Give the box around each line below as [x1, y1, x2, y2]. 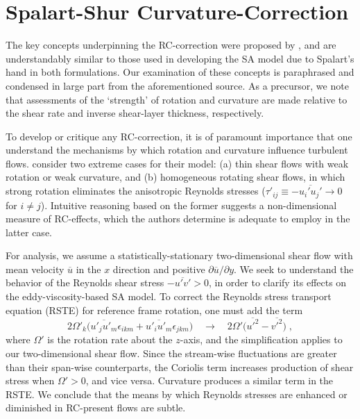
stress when [6, 373, 55, 388]
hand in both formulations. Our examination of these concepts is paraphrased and [6, 65, 354, 79]
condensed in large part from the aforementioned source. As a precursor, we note [6, 78, 349, 92]
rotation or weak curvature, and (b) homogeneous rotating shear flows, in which [6, 170, 345, 184]
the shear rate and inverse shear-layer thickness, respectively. [6, 106, 264, 120]
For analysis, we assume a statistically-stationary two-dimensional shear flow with [6, 248, 353, 263]
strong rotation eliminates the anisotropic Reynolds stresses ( [6, 183, 266, 198]
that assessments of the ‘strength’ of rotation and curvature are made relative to [6, 92, 348, 106]
